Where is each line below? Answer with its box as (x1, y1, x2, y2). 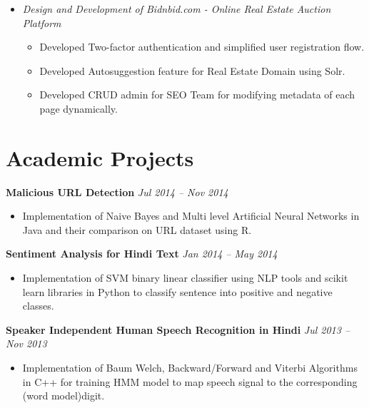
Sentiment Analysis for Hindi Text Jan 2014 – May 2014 (6, 246, 278, 261)
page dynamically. (39, 101, 118, 116)
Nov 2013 (6, 336, 47, 351)
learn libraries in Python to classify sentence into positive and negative (22, 284, 333, 299)
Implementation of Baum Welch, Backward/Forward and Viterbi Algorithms (22, 360, 358, 375)
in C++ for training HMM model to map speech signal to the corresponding (22, 374, 358, 389)
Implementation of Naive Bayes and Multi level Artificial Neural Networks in (22, 208, 360, 223)
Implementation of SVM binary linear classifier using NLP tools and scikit (22, 270, 348, 285)
